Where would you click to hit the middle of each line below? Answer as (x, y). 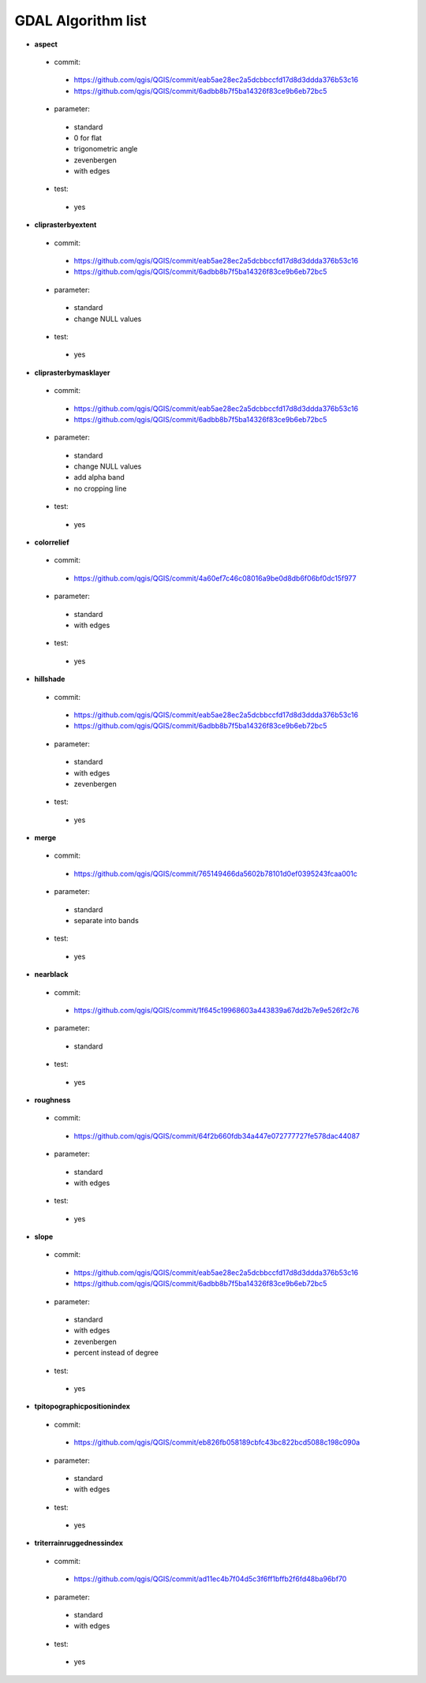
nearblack (51, 974)
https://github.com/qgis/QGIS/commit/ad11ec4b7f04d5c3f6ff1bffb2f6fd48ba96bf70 (210, 1579)
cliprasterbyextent (65, 225)
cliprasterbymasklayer (72, 372)
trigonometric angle (106, 149)
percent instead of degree (116, 1352)
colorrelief (52, 542)
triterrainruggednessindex (79, 1543)
